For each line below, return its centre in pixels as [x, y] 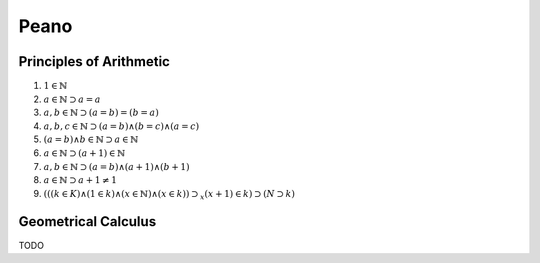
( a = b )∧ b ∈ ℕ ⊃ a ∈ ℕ [91, 139]
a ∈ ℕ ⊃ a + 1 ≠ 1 [80, 180]
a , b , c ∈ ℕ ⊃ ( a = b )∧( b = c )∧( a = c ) [121, 126]
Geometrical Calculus [87, 221]
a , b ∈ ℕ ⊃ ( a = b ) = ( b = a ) [101, 113]
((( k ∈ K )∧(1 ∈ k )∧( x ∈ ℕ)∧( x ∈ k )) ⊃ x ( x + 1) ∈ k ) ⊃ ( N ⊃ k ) [169, 195]
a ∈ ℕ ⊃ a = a [72, 99]
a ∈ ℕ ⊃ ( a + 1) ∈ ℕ [84, 153]
